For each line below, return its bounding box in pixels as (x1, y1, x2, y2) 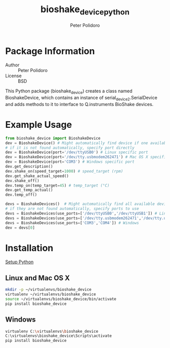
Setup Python (5, 259, 34, 265)
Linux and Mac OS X (5, 273, 70, 282)
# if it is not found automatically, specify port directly (5, 145, 135, 150)
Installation (5, 242, 54, 254)
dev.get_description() (5, 164, 53, 169)
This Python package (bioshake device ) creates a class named (5, 88, 133, 95)
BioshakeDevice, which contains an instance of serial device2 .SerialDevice (5, 95, 158, 102)
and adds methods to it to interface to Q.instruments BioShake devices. (5, 101, 154, 107)
